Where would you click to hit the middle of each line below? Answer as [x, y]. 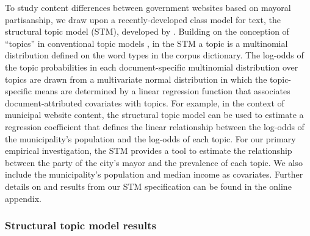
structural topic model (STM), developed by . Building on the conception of [147, 31]
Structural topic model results [81, 225]
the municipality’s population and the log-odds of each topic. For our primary [150, 138]
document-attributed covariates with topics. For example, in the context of [145, 102]
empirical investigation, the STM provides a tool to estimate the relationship [149, 151]
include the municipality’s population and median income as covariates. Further [154, 174]
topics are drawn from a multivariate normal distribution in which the [136, 79]
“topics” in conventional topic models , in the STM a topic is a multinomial [146, 43]
